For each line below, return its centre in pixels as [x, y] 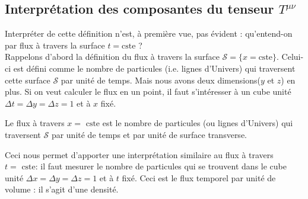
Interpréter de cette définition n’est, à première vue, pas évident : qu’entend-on [149, 33]
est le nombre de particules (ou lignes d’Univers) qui [198, 123]
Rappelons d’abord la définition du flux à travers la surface [112, 57]
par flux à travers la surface [55, 45]
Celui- [293, 57]
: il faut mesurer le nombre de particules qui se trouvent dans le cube [161, 166]
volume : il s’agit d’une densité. [62, 189]
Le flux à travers [35, 123]
